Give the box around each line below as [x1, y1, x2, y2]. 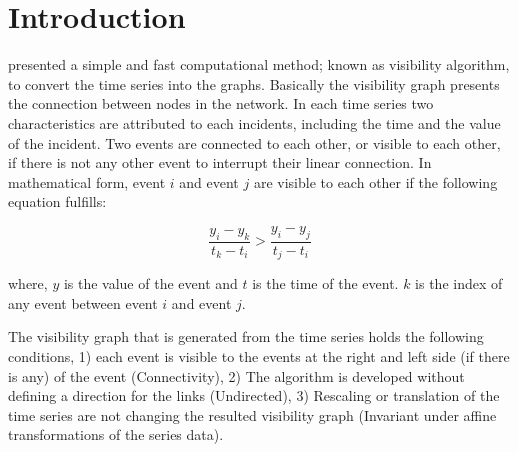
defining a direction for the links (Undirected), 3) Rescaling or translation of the [8, 385, 500, 406]
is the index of [415, 273, 503, 294]
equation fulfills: [8, 191, 107, 212]
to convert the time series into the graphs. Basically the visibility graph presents [8, 73, 500, 94]
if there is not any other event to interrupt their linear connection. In [8, 152, 432, 173]
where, [8, 273, 48, 294]
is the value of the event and [63, 273, 238, 294]
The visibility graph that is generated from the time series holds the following [8, 326, 484, 347]
